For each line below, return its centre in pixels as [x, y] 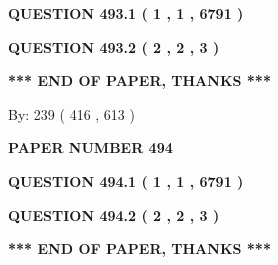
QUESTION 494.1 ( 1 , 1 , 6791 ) [126, 180]
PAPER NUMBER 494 [90, 147]
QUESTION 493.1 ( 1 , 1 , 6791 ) [126, 13]
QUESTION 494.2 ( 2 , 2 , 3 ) [114, 214]
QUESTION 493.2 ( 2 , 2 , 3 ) [114, 46]
